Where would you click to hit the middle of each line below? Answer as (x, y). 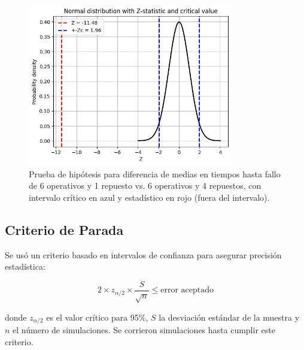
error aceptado (187, 290)
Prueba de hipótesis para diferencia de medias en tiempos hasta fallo (155, 174)
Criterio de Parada (64, 229)
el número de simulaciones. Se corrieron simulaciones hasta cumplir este (144, 329)
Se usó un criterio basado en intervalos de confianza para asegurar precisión (143, 254)
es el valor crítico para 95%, (97, 317)
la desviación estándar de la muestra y (229, 317)
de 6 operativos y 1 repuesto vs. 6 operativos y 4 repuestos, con (145, 185)
